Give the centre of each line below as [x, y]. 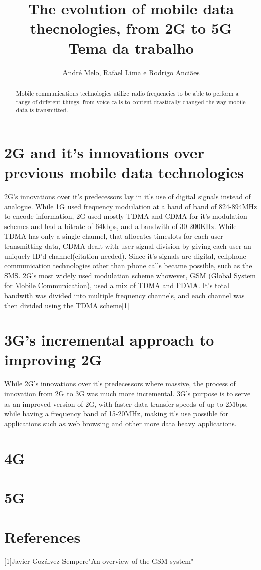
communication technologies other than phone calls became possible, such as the [128, 266]
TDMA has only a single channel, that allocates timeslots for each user [114, 236]
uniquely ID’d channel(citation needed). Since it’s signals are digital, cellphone [125, 255]
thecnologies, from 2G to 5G [131, 28]
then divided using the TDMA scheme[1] [67, 305]
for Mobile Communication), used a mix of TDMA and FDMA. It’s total [117, 285]
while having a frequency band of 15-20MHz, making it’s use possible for [116, 413]
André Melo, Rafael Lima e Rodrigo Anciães [131, 72]
